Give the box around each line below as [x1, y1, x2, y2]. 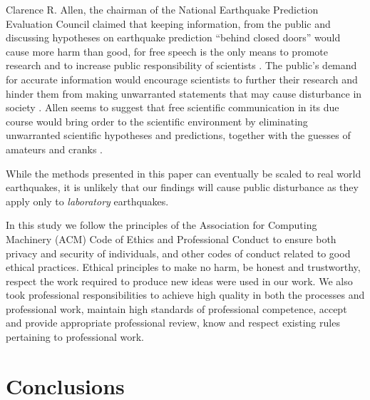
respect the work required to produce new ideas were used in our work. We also [6, 273, 353, 288]
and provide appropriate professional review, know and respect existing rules [6, 315, 340, 330]
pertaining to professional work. [6, 329, 144, 344]
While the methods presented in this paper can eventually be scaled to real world [6, 165, 361, 180]
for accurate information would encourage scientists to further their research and [6, 71, 358, 86]
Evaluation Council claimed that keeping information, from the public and [6, 16, 331, 31]
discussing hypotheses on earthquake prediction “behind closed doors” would [6, 30, 341, 45]
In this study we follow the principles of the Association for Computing [6, 217, 317, 232]
